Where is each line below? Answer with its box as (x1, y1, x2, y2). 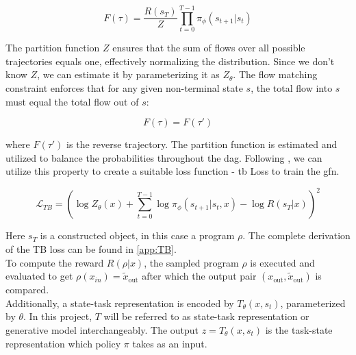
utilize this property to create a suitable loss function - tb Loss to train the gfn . (5, 164, 340, 178)
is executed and (250, 255, 315, 269)
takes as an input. (132, 336, 207, 350)
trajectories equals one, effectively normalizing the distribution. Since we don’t (5, 53, 335, 68)
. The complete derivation (242, 228, 351, 243)
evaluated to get (5, 269, 73, 283)
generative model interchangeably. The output (5, 322, 199, 336)
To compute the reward (5, 255, 104, 269)
